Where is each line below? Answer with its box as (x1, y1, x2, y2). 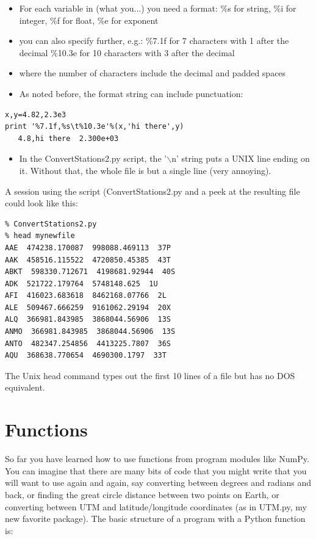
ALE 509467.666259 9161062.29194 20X (5, 303, 171, 312)
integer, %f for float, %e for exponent (19, 13, 159, 26)
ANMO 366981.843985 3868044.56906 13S (5, 327, 176, 336)
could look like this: (5, 197, 78, 209)
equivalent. (5, 381, 45, 394)
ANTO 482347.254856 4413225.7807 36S (5, 339, 171, 348)
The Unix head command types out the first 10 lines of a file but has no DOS (5, 369, 295, 382)
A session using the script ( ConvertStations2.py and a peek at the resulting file (5, 184, 300, 197)
